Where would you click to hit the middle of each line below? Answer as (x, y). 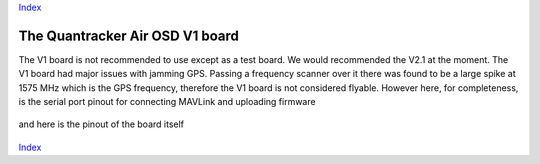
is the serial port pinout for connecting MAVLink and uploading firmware (167, 102)
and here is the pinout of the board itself (101, 124)
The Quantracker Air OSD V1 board (128, 35)
